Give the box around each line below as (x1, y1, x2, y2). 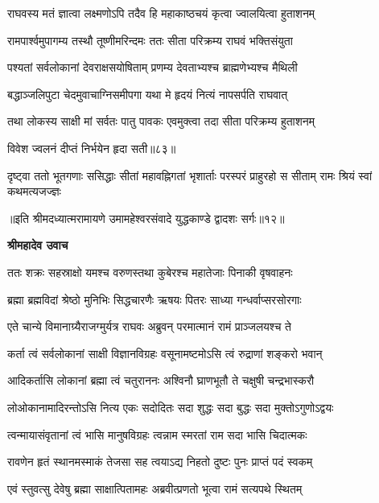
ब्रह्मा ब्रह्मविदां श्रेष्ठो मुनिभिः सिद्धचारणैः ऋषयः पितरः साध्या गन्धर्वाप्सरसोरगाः (7, 291, 302, 307)
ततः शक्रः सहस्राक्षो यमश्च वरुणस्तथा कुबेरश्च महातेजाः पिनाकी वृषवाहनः (7, 263, 293, 280)
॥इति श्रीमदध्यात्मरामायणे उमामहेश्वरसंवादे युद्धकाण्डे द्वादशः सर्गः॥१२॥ (7, 209, 285, 226)
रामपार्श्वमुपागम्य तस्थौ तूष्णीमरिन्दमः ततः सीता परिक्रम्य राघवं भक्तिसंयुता (7, 31, 293, 48)
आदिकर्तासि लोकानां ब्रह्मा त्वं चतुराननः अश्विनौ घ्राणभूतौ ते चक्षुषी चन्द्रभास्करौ (7, 372, 315, 389)
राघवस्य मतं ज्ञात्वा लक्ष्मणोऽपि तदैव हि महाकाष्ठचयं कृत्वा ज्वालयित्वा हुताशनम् (7, 5, 315, 21)
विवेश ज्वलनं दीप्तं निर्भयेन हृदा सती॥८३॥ (7, 139, 176, 156)
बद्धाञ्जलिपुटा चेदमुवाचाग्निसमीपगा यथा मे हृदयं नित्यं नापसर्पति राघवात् (7, 85, 288, 102)
